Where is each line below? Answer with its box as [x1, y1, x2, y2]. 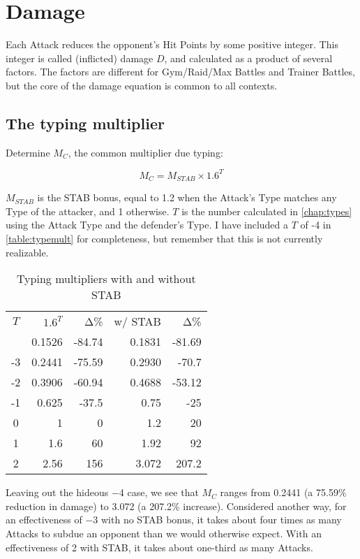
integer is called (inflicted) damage [6, 50, 153, 65]
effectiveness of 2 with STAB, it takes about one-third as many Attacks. [6, 539, 313, 554]
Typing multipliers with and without [17, 270, 196, 287]
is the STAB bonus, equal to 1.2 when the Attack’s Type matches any [37, 190, 337, 205]
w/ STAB [114, 313, 161, 330]
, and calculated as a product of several [164, 50, 333, 65]
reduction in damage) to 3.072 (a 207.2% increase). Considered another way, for [6, 498, 347, 513]
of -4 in [300, 217, 331, 232]
